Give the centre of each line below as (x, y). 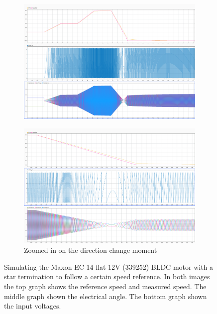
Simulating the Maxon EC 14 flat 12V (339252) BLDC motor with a (109, 266)
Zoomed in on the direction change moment (91, 250)
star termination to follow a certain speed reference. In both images (107, 276)
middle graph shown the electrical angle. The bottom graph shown (106, 296)
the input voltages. (33, 306)
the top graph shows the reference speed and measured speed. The (105, 286)
